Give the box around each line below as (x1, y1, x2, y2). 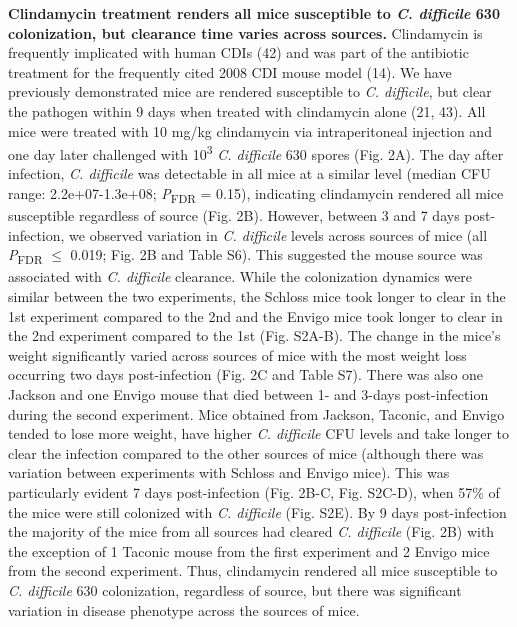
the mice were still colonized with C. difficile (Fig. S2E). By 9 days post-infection (8, 501, 507, 522)
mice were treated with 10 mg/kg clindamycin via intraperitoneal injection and (8, 120, 492, 141)
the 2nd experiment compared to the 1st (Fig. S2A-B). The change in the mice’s (8, 325, 501, 346)
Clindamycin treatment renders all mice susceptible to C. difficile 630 (8, 3, 500, 23)
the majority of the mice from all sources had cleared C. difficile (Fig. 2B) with (8, 521, 495, 542)
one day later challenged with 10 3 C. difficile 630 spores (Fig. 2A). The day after (8, 141, 504, 164)
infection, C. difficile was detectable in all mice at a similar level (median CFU (8, 163, 491, 184)
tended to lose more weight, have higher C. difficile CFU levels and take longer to (8, 423, 510, 444)
